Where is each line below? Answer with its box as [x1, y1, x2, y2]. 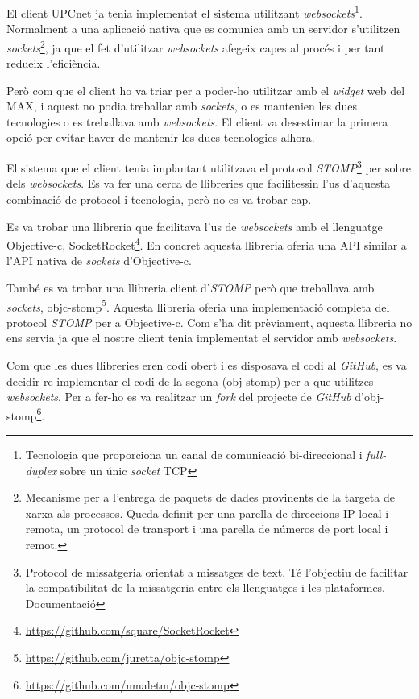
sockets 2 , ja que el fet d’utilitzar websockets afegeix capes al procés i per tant [6, 36, 385, 56]
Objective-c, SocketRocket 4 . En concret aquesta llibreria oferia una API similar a [6, 234, 407, 253]
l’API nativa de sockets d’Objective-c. [6, 252, 192, 269]
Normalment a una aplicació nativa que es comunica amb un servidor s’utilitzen [6, 20, 400, 37]
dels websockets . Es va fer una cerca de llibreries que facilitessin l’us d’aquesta [6, 175, 390, 192]
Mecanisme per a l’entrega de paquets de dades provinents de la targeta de [25, 489, 395, 506]
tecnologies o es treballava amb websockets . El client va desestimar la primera [6, 113, 388, 130]
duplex [25, 461, 57, 478]
